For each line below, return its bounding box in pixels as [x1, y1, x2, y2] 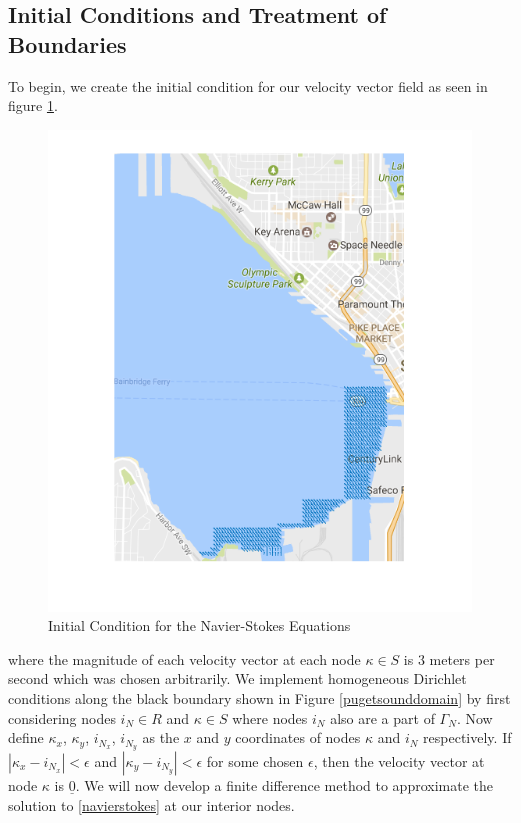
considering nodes [8, 707, 116, 728]
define [8, 727, 44, 748]
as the [142, 727, 180, 748]
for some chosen [206, 750, 304, 771]
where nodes [232, 707, 308, 728]
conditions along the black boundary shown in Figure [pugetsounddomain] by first [8, 687, 511, 708]
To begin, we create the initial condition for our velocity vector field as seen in [8, 75, 488, 96]
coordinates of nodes [235, 727, 361, 748]
